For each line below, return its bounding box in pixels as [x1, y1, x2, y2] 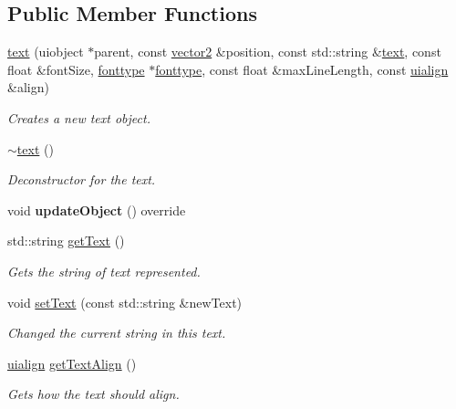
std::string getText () [7, 231, 125, 250]
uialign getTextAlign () [7, 353, 137, 372]
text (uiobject [7, 42, 84, 61]
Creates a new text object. [7, 108, 150, 127]
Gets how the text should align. [7, 384, 180, 404]
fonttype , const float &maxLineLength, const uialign [155, 59, 449, 79]
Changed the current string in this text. [7, 323, 226, 342]
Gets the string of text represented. [7, 261, 201, 280]
